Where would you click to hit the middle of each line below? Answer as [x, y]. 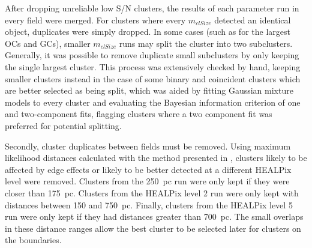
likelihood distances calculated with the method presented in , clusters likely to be [156, 158]
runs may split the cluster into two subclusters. [206, 43]
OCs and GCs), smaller [48, 43]
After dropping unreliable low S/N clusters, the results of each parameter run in [152, 8]
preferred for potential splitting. [63, 125]
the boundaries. [33, 240]
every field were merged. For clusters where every [95, 20]
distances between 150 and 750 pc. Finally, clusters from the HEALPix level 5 [149, 204]
